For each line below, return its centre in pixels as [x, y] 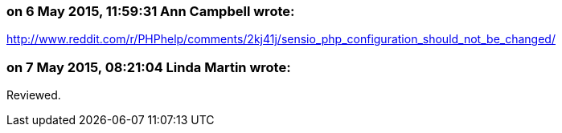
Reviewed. [34, 95]
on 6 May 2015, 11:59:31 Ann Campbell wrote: [151, 11]
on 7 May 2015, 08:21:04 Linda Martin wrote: [149, 67]
